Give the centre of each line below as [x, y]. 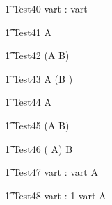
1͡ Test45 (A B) [37, 125]
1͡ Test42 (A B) [37, 55]
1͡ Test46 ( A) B [39, 148]
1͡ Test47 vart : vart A [51, 172]
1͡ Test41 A [28, 32]
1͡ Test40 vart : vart [46, 8]
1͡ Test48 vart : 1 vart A [56, 195]
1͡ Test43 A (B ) [39, 78]
